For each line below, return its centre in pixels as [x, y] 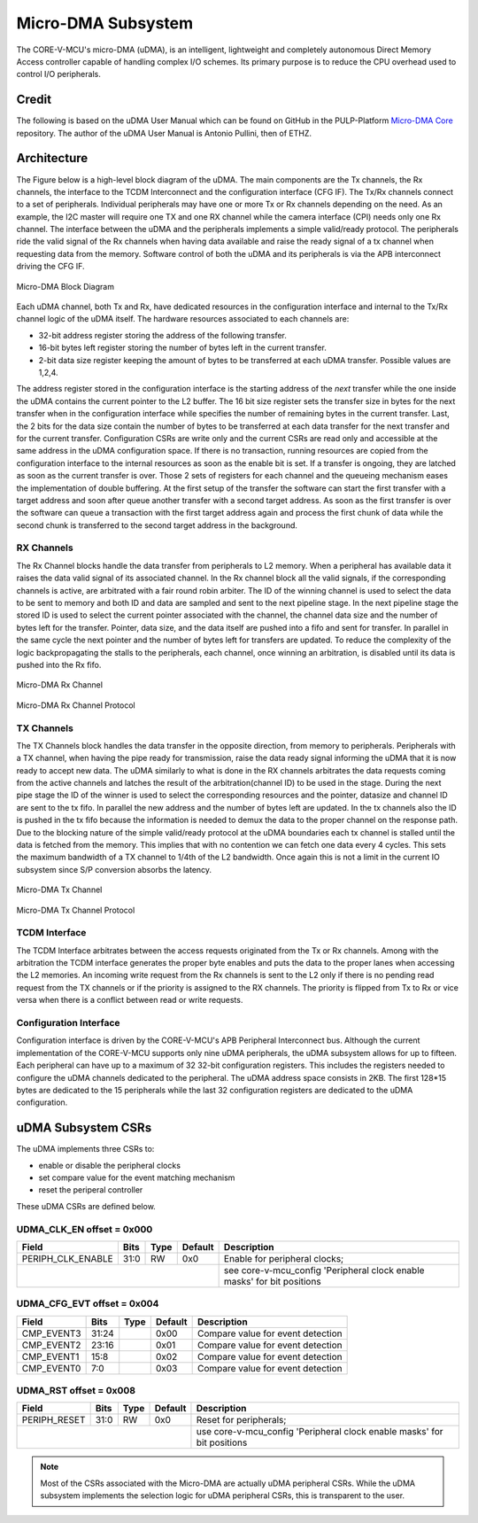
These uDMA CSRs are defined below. [86, 1206]
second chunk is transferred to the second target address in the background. [157, 525]
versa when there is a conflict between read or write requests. [130, 1000]
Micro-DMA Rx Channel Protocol [76, 705]
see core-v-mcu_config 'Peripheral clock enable [324, 1270]
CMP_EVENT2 [51, 1345]
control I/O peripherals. [58, 74]
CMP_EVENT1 [50, 1356]
